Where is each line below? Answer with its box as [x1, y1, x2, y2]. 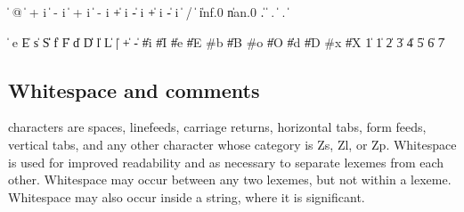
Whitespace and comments [8, 76, 260, 103]
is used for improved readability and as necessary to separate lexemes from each [8, 152, 444, 171]
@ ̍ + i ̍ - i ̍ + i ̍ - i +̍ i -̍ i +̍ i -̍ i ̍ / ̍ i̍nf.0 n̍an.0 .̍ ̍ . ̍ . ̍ [12, 3, 289, 20]
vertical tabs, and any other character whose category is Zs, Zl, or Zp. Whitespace [8, 135, 457, 153]
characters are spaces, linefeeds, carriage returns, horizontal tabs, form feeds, [8, 118, 427, 136]
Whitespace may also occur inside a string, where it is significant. [8, 187, 365, 206]
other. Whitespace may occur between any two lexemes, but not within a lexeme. [8, 170, 452, 189]
